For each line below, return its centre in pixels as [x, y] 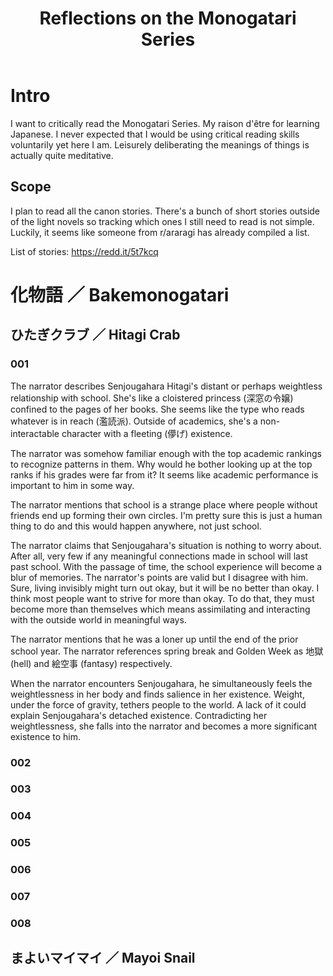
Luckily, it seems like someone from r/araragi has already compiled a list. [160, 232]
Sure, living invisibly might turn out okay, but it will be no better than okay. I [165, 588]
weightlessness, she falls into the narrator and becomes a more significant [164, 726]
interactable [35, 433]
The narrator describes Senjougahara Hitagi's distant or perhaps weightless [166, 386]
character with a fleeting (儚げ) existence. [147, 433]
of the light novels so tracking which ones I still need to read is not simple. [162, 221]
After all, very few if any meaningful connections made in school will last [159, 556]
